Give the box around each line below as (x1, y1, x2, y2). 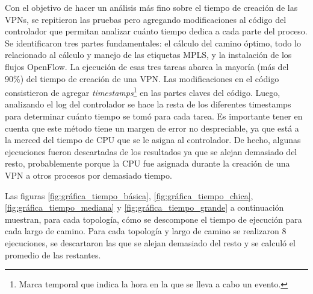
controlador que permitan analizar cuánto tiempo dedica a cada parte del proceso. (5, 25, 308, 37)
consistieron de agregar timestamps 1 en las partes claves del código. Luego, (5, 85, 280, 98)
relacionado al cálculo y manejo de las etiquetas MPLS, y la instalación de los (5, 48, 292, 61)
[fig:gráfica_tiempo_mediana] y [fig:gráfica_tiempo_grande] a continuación (5, 201, 284, 214)
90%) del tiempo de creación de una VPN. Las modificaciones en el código (5, 72, 279, 85)
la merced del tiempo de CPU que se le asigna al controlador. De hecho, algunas (5, 133, 301, 146)
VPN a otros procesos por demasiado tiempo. (5, 168, 172, 181)
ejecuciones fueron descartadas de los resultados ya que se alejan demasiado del (5, 145, 297, 158)
